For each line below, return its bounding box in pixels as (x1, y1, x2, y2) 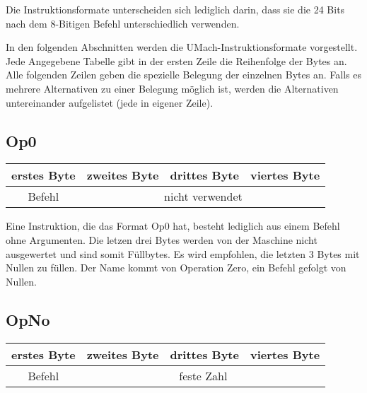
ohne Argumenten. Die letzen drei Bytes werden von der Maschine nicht (6, 232, 318, 247)
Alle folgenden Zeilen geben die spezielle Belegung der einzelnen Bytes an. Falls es (6, 67, 361, 82)
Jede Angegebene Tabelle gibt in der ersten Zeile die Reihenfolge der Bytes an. (6, 53, 347, 68)
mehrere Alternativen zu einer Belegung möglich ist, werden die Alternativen (6, 81, 339, 95)
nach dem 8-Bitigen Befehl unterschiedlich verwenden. (6, 16, 240, 30)
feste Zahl (179, 367, 228, 384)
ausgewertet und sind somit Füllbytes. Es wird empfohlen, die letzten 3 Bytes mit (6, 246, 360, 261)
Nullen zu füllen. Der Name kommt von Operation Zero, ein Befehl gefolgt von (6, 260, 346, 275)
